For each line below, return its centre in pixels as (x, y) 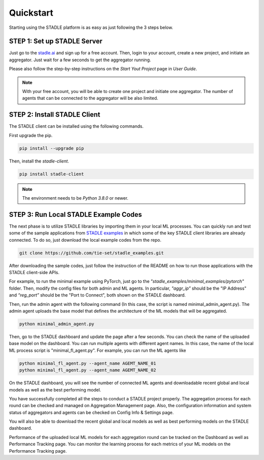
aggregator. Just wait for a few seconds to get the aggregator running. (80, 60)
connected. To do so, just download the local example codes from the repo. (85, 240)
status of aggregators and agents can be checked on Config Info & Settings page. (91, 412)
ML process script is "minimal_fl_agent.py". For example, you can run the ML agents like (98, 350)
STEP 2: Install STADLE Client (55, 115)
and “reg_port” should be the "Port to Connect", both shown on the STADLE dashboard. (97, 295)
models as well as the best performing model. (55, 390)
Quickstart (31, 13)
